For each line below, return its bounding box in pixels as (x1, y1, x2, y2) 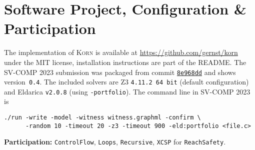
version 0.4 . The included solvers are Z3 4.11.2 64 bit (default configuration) (4, 76, 249, 87)
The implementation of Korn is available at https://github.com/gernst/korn (4, 47, 238, 57)
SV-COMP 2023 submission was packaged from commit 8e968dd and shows (4, 66, 236, 77)
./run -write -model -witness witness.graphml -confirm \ (4, 114, 201, 121)
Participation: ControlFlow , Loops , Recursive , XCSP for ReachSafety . (4, 136, 226, 147)
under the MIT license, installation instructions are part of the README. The (4, 56, 246, 67)
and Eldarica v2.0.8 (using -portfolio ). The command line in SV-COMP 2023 (4, 86, 250, 96)
